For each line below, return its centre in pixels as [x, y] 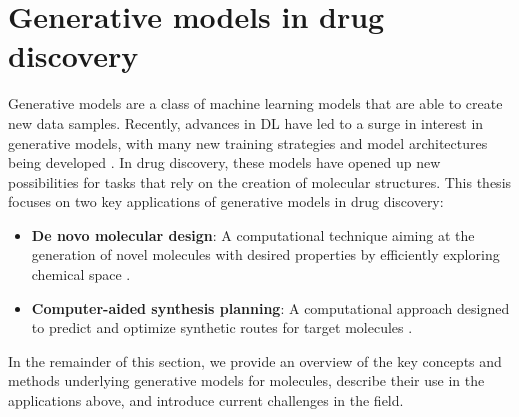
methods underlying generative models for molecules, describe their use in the [246, 380]
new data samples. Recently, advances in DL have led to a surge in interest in [246, 122]
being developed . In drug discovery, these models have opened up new [224, 162]
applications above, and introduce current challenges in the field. [206, 400]
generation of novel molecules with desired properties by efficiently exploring [265, 254]
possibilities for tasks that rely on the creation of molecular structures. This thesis [260, 181]
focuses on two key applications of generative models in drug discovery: [226, 201]
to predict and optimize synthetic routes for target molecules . [222, 327]
